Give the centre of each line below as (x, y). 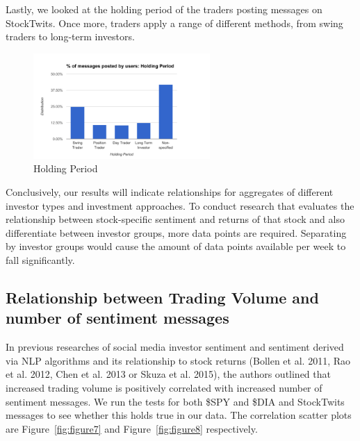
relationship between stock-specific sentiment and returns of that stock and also (175, 219)
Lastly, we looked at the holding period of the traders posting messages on (164, 9)
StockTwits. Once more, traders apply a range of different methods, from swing (174, 23)
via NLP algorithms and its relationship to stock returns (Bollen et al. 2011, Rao (178, 360)
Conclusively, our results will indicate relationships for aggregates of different (170, 192)
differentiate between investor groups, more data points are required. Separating (176, 232)
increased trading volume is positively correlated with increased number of (164, 387)
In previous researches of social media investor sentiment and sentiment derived (175, 347)
